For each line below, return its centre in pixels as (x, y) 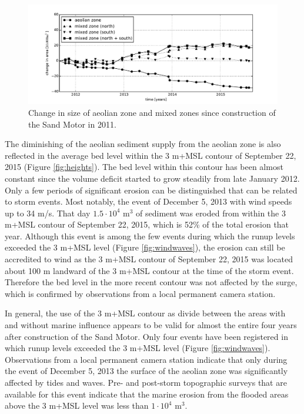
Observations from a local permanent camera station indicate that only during (146, 359)
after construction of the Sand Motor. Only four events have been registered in (146, 336)
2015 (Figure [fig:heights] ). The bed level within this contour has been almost (144, 167)
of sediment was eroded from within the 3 (211, 213)
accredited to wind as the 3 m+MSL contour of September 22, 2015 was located (149, 259)
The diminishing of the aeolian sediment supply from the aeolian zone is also (143, 144)
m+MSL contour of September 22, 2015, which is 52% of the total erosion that (147, 224)
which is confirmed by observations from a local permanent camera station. (140, 293)
